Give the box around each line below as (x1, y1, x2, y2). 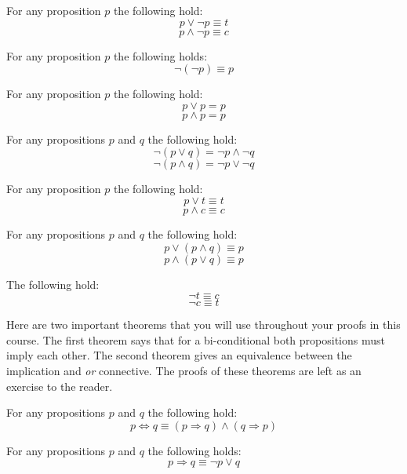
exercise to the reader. (6, 377, 113, 394)
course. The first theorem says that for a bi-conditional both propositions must (6, 331, 385, 348)
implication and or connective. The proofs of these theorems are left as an (6, 362, 362, 378)
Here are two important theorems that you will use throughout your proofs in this (6, 316, 401, 333)
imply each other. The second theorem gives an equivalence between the (6, 347, 352, 363)
